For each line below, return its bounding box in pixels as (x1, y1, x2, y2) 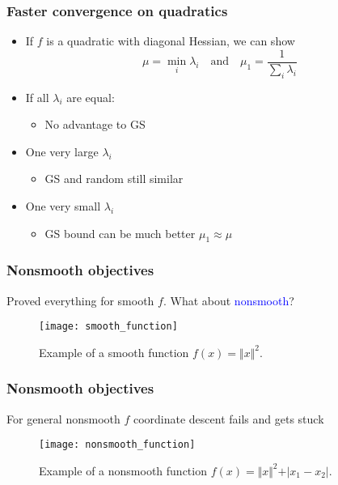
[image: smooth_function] (39, 321, 178, 333)
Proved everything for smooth (6, 291, 154, 308)
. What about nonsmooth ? (163, 291, 294, 308)
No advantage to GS (44, 116, 146, 133)
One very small (25, 198, 101, 215)
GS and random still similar (44, 170, 184, 187)
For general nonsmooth (6, 410, 120, 427)
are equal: (66, 88, 115, 105)
